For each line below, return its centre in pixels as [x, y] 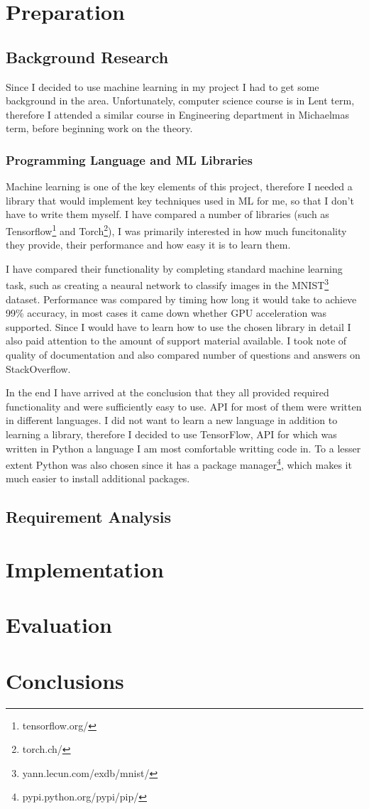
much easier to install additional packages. [98, 478]
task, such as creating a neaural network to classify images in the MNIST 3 [167, 284]
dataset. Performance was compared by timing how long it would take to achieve [181, 299]
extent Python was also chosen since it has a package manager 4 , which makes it [179, 463]
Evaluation [59, 625]
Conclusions [65, 680]
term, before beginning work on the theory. [99, 128]
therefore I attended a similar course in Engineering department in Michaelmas [178, 114]
